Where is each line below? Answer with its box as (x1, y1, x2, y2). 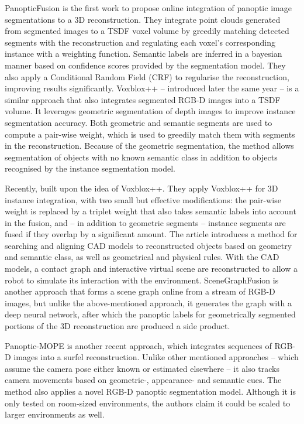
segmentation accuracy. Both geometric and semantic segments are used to (5, 116, 272, 128)
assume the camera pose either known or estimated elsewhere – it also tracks (5, 362, 280, 374)
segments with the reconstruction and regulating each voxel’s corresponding (5, 36, 275, 48)
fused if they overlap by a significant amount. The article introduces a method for (5, 228, 298, 240)
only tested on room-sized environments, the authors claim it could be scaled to (5, 396, 291, 409)
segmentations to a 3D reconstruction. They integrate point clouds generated (5, 13, 281, 25)
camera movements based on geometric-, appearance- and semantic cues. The (5, 374, 282, 386)
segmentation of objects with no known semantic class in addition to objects (5, 151, 278, 163)
